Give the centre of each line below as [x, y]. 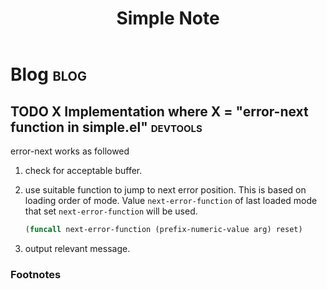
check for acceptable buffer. [83, 170]
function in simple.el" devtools [106, 127]
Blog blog [49, 74]
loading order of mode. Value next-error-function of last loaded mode [171, 200]
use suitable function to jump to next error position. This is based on [165, 190]
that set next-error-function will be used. [111, 211]
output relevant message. [77, 248]
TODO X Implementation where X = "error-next [159, 111]
